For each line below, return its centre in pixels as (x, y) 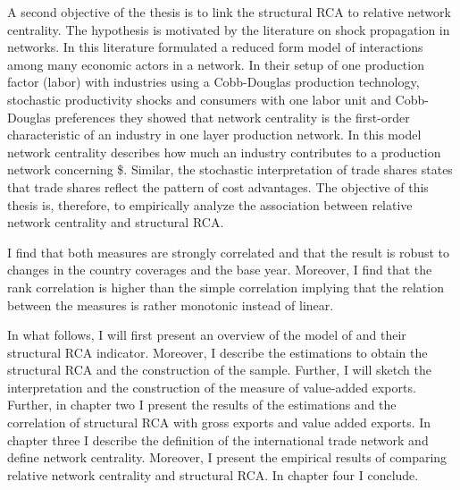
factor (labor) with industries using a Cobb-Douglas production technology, (213, 82)
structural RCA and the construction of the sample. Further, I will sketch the (219, 370)
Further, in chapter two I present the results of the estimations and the (202, 405)
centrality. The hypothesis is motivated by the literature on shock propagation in (229, 29)
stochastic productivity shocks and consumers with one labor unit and (199, 99)
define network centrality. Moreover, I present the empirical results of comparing (227, 457)
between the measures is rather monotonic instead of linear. (171, 304)
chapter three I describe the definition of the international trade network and (218, 439)
